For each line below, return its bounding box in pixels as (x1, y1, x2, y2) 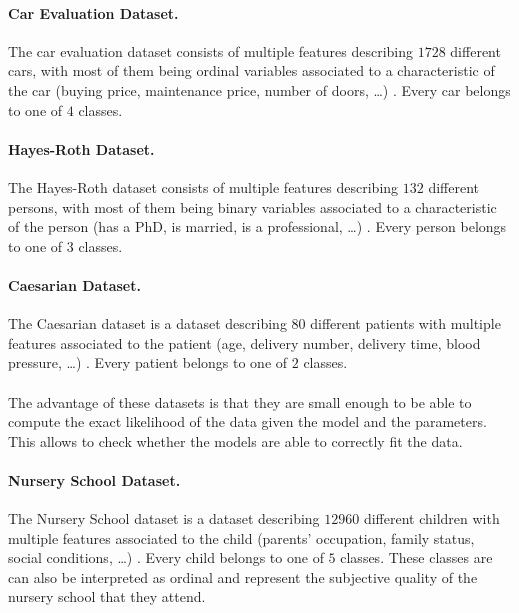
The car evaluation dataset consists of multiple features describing (8, 40, 414, 61)
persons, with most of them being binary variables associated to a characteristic (8, 196, 497, 217)
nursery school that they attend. (8, 586, 206, 607)
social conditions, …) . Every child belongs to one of (8, 547, 324, 568)
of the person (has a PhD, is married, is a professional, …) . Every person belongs (8, 216, 507, 237)
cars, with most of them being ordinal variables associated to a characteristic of (8, 60, 495, 81)
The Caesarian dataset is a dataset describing (8, 313, 287, 334)
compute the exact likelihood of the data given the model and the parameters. (8, 411, 487, 432)
